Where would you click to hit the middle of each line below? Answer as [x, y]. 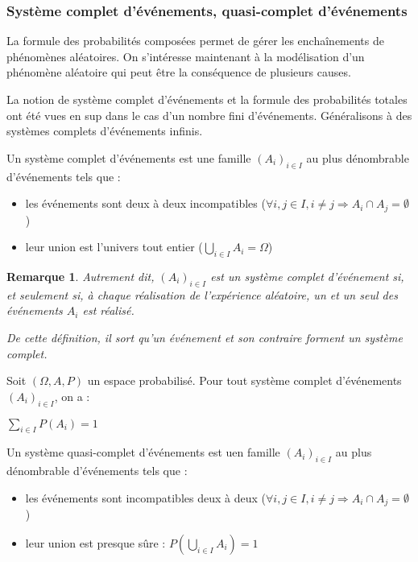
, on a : [72, 396]
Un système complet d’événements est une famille [129, 157]
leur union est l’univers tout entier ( [114, 247]
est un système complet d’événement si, [307, 277]
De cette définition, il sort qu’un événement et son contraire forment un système [205, 337]
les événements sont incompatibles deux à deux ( [145, 497]
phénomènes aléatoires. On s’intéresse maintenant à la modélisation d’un [186, 56]
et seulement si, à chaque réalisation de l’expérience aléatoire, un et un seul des [202, 294]
